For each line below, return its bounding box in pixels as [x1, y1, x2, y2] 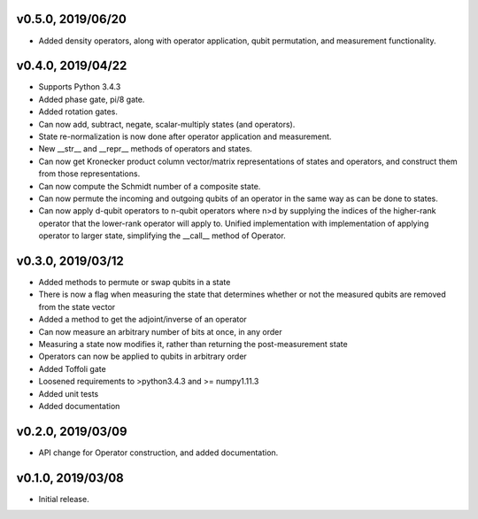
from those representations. [38, 168, 141, 179]
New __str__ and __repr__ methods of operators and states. [38, 143, 252, 154]
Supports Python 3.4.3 [38, 81, 121, 92]
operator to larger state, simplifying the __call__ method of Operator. [38, 230, 287, 241]
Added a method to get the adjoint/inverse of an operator [38, 314, 247, 325]
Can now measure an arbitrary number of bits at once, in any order [38, 326, 282, 337]
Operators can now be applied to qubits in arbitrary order [38, 351, 247, 362]
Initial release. [38, 493, 89, 504]
